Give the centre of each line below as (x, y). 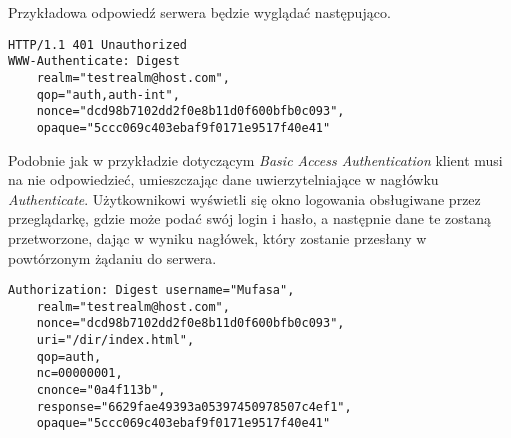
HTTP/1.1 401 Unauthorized (97, 44)
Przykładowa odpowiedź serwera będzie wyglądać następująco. (199, 12)
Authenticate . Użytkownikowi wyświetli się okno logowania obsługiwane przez (244, 198)
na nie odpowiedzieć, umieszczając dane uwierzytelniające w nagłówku (223, 179)
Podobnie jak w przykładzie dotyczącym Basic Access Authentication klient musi (255, 159)
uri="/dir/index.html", (115, 340)
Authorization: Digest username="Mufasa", (151, 290)
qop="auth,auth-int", (108, 94)
